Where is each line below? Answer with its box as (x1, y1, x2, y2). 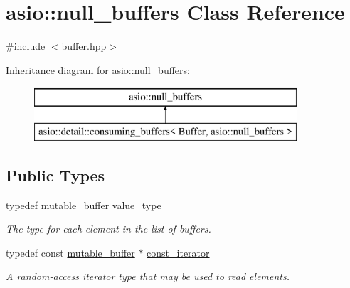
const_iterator (147, 245, 210, 260)
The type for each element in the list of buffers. (6, 221, 211, 236)
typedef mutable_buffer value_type (6, 197, 161, 212)
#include (6, 38, 46, 53)
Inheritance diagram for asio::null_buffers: (6, 62, 190, 77)
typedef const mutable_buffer (6, 245, 135, 260)
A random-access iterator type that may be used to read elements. (6, 269, 290, 284)
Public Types (6, 164, 105, 186)
